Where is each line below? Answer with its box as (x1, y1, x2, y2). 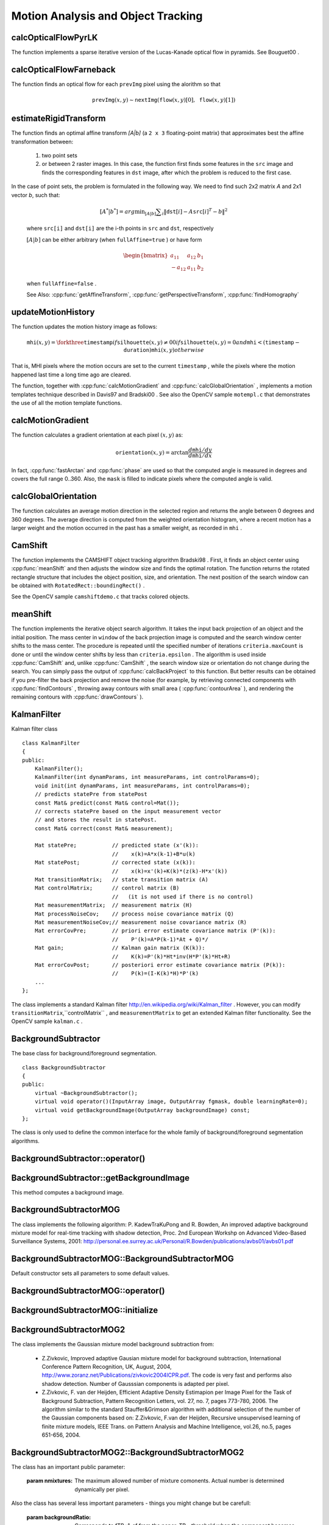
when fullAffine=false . (26, 279, 97, 287)
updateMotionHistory (11, 307, 95, 317)
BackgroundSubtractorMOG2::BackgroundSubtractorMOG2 (11, 1447, 244, 1457)
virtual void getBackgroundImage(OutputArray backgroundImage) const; (34, 1107, 250, 1113)
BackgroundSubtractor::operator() (11, 1153, 146, 1163)
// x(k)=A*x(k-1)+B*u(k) (111, 850, 196, 857)
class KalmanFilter (22, 739, 80, 747)
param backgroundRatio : (26, 1513, 91, 1521)
